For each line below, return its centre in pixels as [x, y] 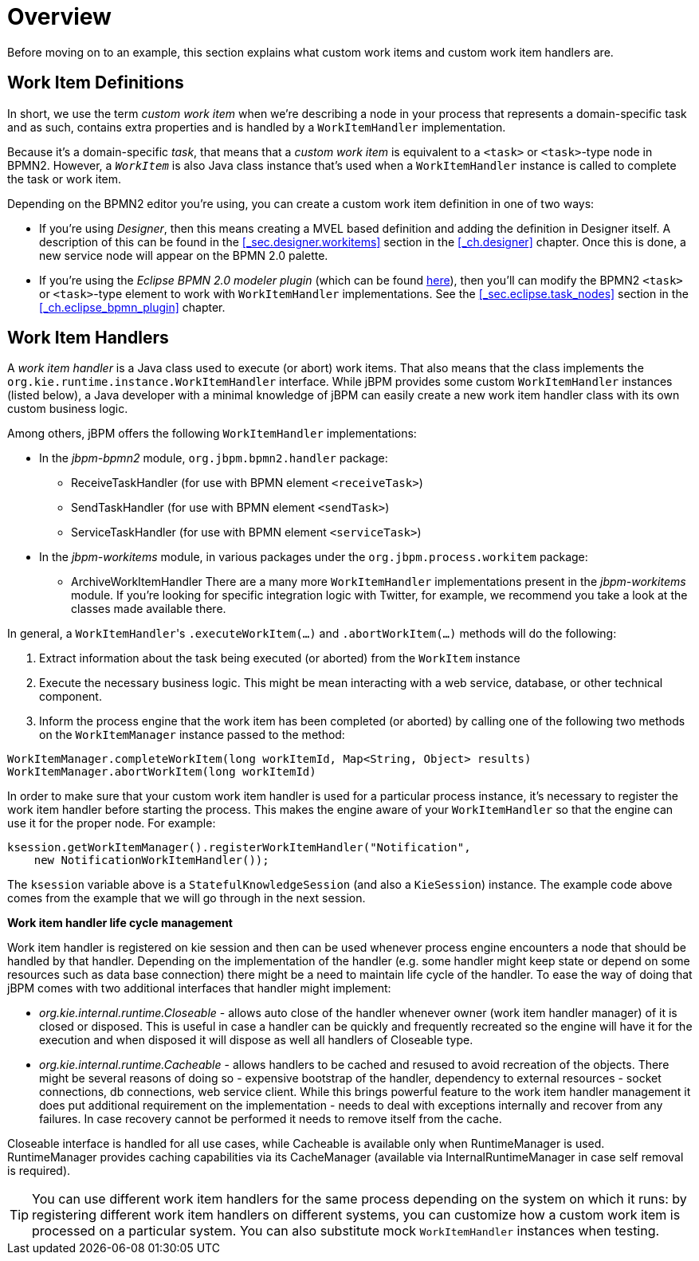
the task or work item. [65, 179]
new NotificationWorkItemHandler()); [151, 860]
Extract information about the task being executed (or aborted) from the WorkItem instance [280, 658]
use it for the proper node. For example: [112, 823]
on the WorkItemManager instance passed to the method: [192, 735]
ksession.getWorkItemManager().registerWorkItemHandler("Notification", [239, 848]
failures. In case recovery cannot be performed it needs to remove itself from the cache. [271, 1119]
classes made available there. [149, 609]
